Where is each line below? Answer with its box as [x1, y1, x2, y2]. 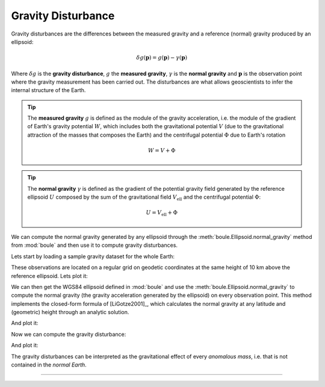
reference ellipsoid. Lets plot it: [11, 272, 88, 279]
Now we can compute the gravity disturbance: [11, 330, 126, 338]
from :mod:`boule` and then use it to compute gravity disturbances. [11, 241, 178, 249]
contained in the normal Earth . [11, 361, 87, 368]
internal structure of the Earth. [11, 87, 86, 94]
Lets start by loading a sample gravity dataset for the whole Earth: [11, 253, 175, 260]
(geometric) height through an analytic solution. [11, 309, 129, 316]
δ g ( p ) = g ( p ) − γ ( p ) [136, 54, 188, 61]
